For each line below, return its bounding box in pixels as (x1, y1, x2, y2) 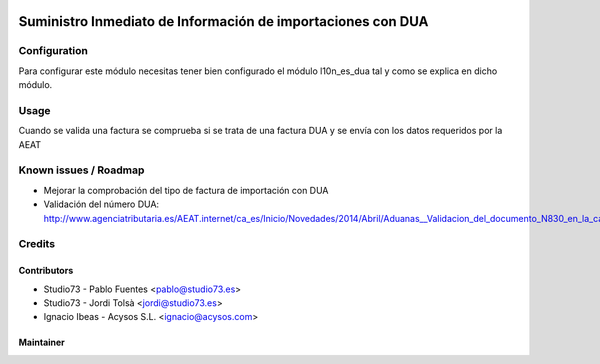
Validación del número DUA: (43, 198, 160, 210)
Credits (18, 237, 55, 251)
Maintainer (18, 336, 65, 349)
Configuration (18, 44, 89, 58)
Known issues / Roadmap (18, 163, 145, 177)
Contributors (18, 265, 74, 277)
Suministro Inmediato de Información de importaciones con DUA (18, 13, 429, 30)
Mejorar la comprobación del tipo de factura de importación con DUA (43, 184, 329, 196)
